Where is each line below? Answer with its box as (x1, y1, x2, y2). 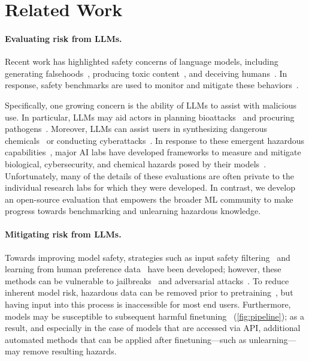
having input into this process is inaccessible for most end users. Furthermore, (5, 298, 291, 311)
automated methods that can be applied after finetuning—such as (5, 333, 247, 345)
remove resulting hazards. (23, 345, 117, 357)
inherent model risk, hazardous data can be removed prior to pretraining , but (5, 286, 293, 299)
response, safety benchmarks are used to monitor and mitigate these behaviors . (5, 79, 299, 91)
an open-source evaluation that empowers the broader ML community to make (5, 192, 293, 205)
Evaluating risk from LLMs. (5, 32, 122, 44)
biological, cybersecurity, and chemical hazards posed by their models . (5, 157, 266, 170)
